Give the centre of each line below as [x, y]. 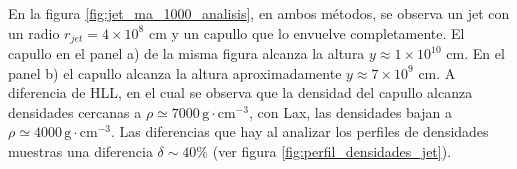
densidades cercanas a [75, 111]
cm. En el [475, 53]
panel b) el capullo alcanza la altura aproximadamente [175, 72]
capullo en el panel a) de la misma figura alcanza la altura [186, 53]
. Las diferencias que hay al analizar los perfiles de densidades [300, 131]
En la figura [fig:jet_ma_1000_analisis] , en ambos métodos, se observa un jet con [259, 13]
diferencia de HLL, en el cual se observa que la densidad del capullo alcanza [240, 92]
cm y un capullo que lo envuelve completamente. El [306, 32]
